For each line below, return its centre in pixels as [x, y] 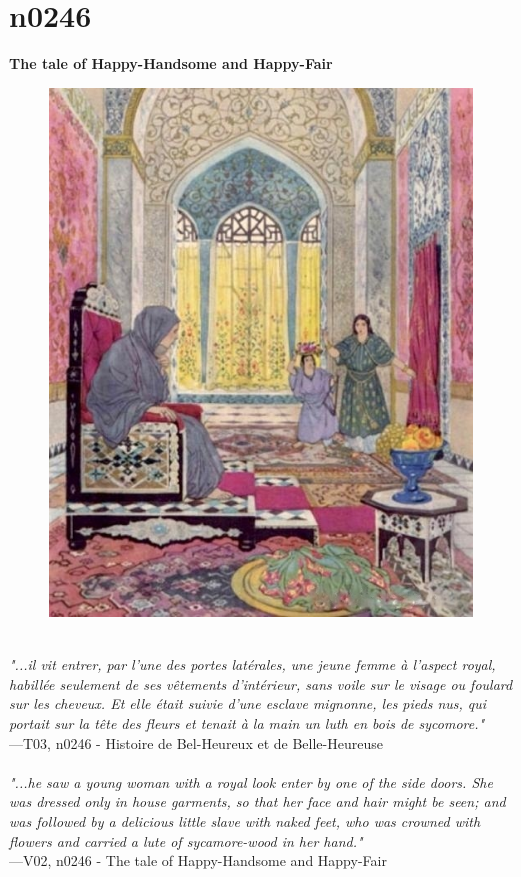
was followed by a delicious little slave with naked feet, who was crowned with [245, 821]
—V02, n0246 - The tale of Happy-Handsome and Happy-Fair [198, 860]
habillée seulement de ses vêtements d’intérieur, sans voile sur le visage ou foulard [261, 683]
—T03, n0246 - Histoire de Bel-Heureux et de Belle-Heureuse [196, 742]
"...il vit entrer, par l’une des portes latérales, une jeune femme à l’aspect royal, [252, 664]
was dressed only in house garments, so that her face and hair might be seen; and [257, 801]
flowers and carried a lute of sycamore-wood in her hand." [186, 840]
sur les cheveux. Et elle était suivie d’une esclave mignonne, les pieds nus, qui [248, 703]
